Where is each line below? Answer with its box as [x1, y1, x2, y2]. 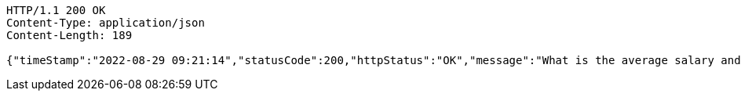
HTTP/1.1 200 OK [6, 4, 106, 16]
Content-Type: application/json [6, 16, 205, 29]
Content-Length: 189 [6, 29, 133, 41]
